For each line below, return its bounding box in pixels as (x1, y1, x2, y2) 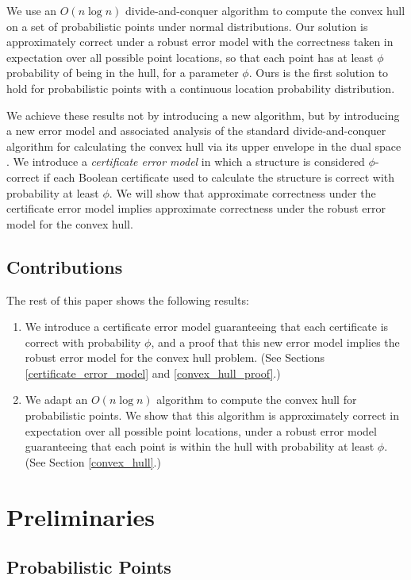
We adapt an (25, 391, 88, 408)
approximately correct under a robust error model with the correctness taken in (6, 33, 394, 50)
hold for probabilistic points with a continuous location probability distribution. (6, 79, 395, 96)
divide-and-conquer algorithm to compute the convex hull (125, 2, 405, 18)
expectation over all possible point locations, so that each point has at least (6, 48, 374, 65)
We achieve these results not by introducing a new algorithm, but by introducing (6, 106, 400, 123)
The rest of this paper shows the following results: (6, 291, 249, 308)
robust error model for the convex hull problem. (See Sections (25, 349, 325, 366)
